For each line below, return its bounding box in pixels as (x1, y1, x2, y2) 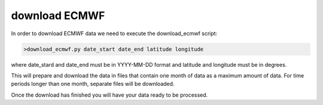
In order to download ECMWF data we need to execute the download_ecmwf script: (11, 30, 218, 37)
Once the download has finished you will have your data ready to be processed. (11, 91, 208, 98)
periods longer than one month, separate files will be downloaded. (11, 81, 175, 88)
